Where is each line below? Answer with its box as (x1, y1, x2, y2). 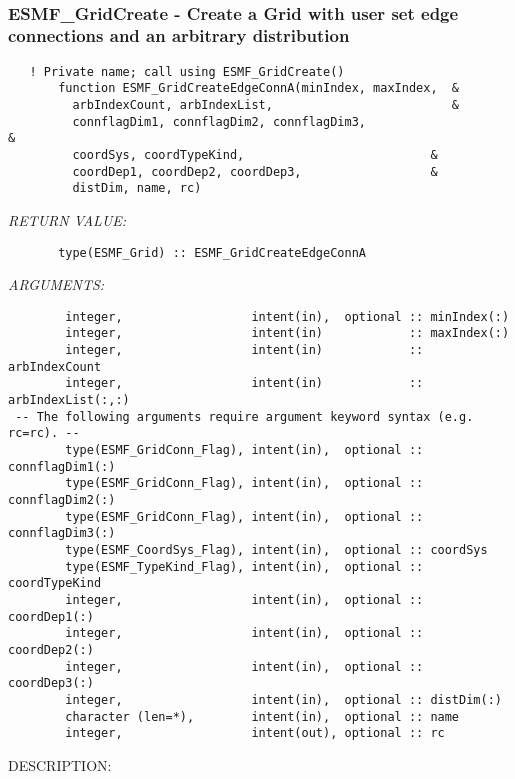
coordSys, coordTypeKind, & (72, 148, 438, 163)
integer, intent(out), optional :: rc (65, 726, 445, 741)
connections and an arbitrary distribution (8, 23, 350, 48)
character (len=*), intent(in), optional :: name (65, 709, 460, 724)
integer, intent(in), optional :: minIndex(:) (65, 309, 510, 324)
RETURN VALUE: (8, 209, 127, 230)
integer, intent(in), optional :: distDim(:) (65, 692, 502, 707)
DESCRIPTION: (8, 754, 112, 775)
